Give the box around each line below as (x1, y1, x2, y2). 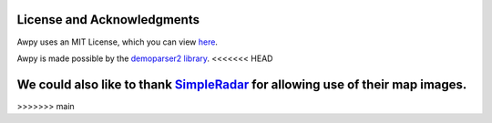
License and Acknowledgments (16, 12, 200, 27)
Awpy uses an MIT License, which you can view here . (16, 36, 219, 47)
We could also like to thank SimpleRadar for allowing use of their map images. (16, 77, 467, 92)
